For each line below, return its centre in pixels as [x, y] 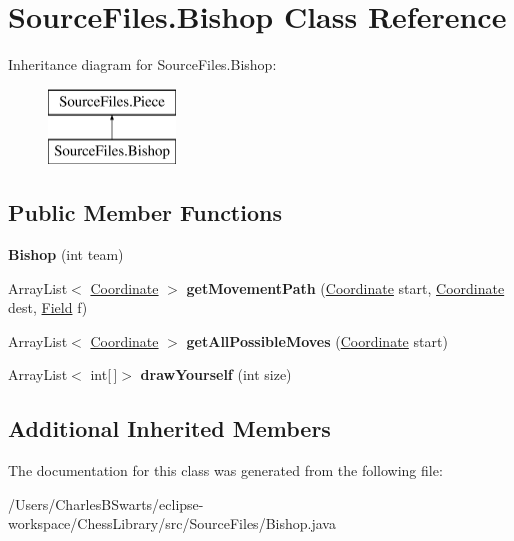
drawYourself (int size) [216, 374]
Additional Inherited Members [169, 428]
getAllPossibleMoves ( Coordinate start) [317, 340]
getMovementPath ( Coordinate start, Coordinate [345, 287]
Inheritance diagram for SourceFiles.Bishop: [142, 64]
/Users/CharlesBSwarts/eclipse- [106, 503]
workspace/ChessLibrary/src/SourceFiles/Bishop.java [172, 523]
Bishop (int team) [66, 254]
